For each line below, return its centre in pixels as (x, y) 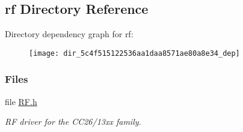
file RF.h (21, 101)
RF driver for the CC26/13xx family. (73, 121)
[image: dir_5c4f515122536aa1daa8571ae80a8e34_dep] (134, 53)
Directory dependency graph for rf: (69, 34)
